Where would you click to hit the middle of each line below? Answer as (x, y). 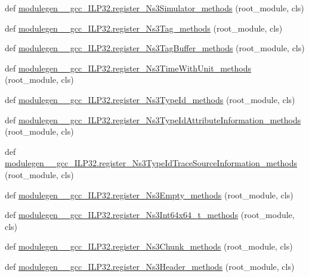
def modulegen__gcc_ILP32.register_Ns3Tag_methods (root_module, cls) (144, 28)
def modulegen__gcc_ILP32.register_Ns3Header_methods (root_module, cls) (150, 266)
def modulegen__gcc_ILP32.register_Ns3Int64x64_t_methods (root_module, (150, 215)
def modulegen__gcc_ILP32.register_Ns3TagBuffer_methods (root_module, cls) (155, 48)
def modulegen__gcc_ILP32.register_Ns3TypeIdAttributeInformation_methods (153, 119)
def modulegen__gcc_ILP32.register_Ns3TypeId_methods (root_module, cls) (150, 99)
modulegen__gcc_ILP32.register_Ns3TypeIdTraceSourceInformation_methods (151, 163)
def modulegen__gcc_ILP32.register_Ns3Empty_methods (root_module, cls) (149, 194)
